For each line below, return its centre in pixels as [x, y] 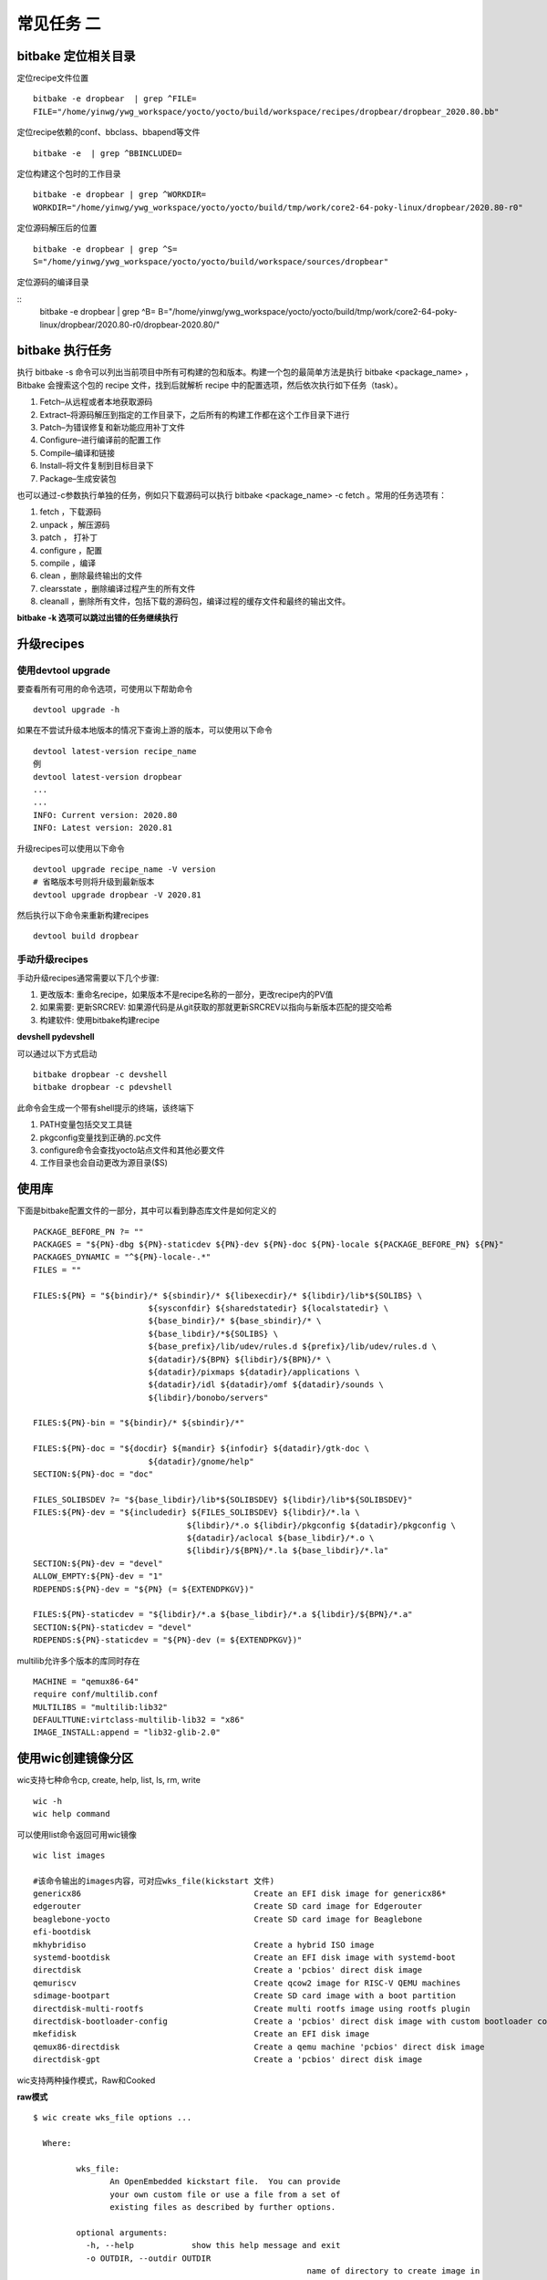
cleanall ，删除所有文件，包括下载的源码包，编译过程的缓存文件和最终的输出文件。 [195, 601]
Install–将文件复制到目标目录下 [97, 466]
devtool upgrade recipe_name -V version [124, 869]
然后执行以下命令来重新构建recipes [83, 916]
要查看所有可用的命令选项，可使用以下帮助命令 [105, 689]
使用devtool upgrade [64, 670]
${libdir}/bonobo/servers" [208, 1397]
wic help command [72, 1814]
